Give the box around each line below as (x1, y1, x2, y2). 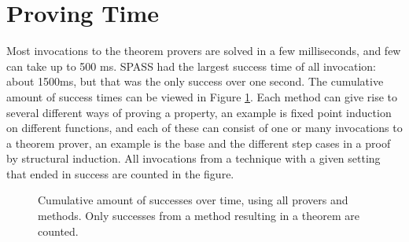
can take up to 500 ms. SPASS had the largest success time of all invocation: (6, 57, 376, 74)
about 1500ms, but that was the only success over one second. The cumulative (6, 73, 384, 90)
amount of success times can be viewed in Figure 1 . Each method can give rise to (6, 88, 398, 104)
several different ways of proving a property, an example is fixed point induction (6, 104, 392, 120)
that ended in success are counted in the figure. (6, 165, 234, 181)
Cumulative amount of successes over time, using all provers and (38, 192, 348, 208)
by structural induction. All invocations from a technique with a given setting (6, 150, 381, 167)
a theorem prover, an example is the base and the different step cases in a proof (6, 134, 391, 151)
